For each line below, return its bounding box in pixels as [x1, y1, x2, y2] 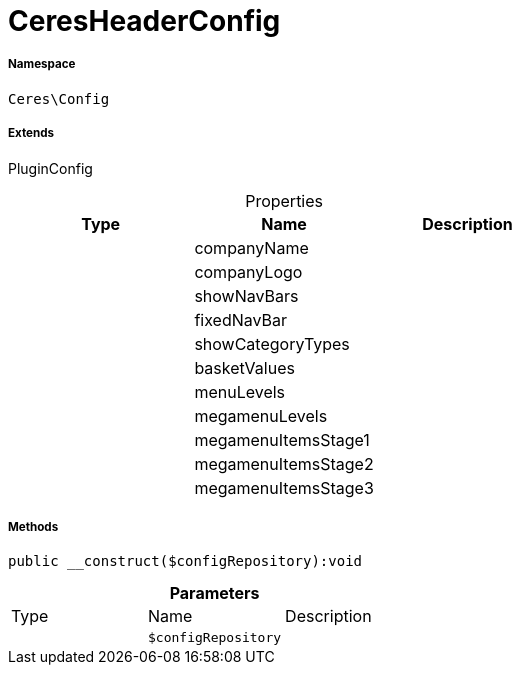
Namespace [8, 57, 76, 72]
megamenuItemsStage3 [194, 477, 374, 498]
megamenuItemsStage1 [194, 429, 370, 450]
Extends [8, 126, 55, 141]
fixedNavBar [194, 309, 288, 330]
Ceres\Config [8, 90, 110, 107]
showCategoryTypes [194, 333, 350, 354]
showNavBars [194, 285, 299, 306]
